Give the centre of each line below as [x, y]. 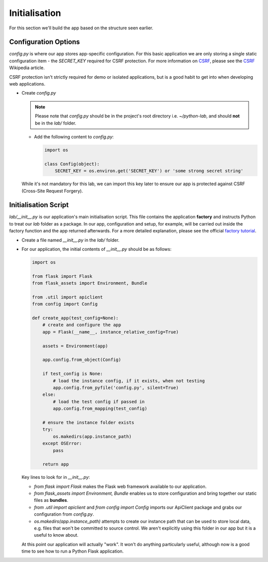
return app [56, 464]
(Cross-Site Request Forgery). [52, 191]
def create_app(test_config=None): [75, 318]
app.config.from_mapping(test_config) [100, 409]
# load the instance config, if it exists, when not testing [129, 381]
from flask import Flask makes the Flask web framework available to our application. [120, 486]
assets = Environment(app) [75, 346]
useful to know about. [56, 535]
